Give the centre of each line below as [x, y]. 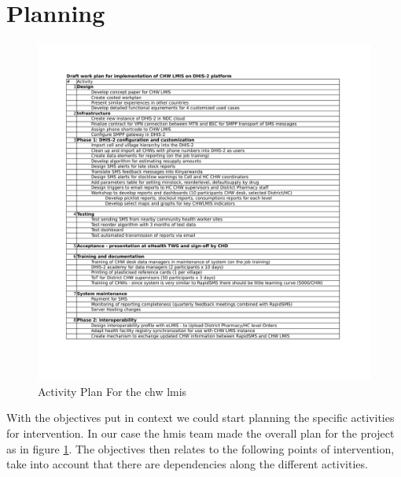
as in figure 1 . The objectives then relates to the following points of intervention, [200, 448]
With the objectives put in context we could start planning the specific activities [200, 418]
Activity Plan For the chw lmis [112, 391]
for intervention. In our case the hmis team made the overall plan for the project [200, 433]
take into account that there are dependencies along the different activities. [187, 464]
